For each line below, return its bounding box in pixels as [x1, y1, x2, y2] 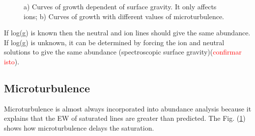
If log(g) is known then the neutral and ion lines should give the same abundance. [4, 27, 251, 38]
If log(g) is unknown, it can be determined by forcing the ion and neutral [4, 37, 225, 47]
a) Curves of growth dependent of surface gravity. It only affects [24, 1, 217, 11]
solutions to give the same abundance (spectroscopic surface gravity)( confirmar [4, 47, 242, 57]
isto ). [4, 56, 20, 66]
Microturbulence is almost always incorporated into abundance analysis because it [4, 103, 252, 113]
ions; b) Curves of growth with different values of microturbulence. [24, 11, 224, 21]
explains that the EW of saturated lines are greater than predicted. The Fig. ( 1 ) [4, 113, 246, 123]
